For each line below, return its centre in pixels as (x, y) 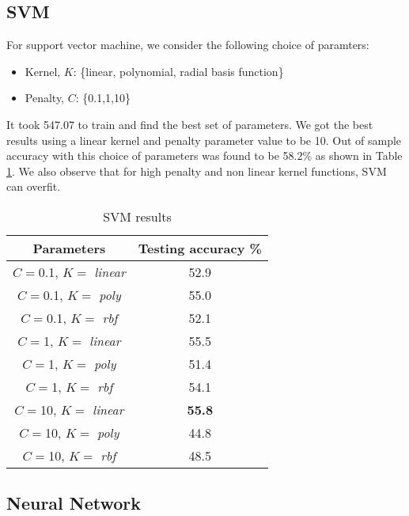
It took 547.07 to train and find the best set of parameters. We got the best (190, 124)
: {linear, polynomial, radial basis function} (178, 71)
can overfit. (34, 186)
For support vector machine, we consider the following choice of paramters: (188, 45)
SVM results (137, 216)
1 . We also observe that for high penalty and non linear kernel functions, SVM (197, 171)
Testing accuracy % (200, 248)
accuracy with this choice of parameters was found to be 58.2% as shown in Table (204, 156)
